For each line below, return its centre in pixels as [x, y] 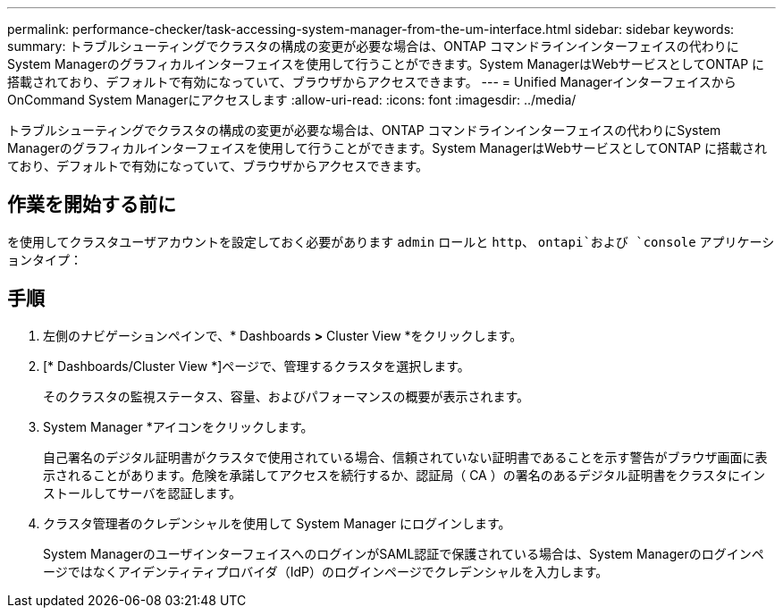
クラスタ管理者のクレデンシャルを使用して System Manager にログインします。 [277, 523]
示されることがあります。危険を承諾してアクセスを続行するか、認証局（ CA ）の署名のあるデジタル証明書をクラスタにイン [404, 475]
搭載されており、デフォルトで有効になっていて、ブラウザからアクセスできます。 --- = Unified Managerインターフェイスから [372, 82]
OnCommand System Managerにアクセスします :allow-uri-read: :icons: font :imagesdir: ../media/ [292, 100]
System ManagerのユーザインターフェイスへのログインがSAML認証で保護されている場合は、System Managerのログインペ [404, 553]
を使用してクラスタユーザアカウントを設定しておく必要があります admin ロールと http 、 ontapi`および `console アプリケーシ [391, 241]
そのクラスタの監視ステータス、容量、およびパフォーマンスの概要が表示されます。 [286, 396]
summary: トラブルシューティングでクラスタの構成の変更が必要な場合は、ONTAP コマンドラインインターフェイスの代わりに [373, 46]
